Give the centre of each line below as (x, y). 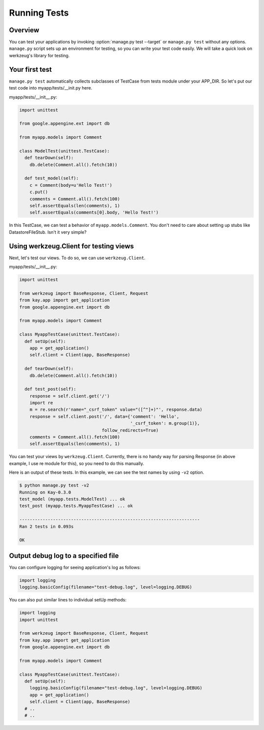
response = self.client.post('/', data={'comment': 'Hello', (104, 416)
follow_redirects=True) (130, 430)
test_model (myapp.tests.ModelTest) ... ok (72, 499)
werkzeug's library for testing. (39, 55)
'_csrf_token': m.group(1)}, (165, 423)
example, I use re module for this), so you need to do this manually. (77, 463)
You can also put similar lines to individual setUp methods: (68, 600)
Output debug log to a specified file (64, 556)
